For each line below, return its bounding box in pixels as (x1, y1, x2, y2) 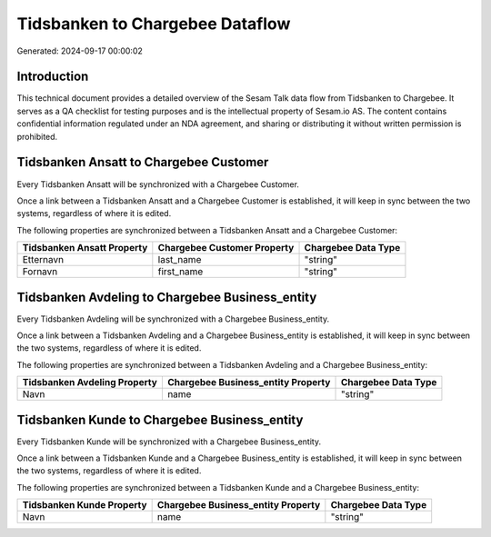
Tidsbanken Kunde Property (22, 499, 147, 512)
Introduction (16, 69, 89, 85)
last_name (157, 254, 202, 266)
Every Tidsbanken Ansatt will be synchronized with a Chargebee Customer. (16, 178, 300, 190)
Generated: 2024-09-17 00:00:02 (16, 45, 143, 56)
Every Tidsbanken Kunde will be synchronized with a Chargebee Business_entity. (16, 436, 322, 447)
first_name (157, 265, 204, 278)
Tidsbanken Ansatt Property (22, 242, 148, 254)
